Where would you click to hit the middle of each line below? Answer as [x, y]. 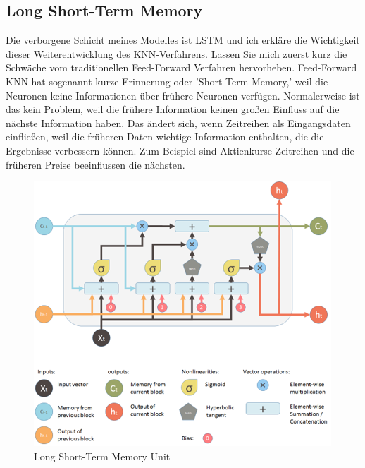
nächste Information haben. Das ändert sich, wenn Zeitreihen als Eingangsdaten [178, 122]
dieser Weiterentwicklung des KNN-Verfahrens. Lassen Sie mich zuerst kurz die [177, 53]
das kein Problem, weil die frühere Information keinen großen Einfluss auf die [173, 109]
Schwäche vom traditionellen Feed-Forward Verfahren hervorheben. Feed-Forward [181, 67]
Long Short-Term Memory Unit [102, 456]
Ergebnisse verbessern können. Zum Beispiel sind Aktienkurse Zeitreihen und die [180, 150]
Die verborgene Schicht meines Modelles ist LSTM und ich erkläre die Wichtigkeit [183, 40]
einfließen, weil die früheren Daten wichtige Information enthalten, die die [165, 137]
